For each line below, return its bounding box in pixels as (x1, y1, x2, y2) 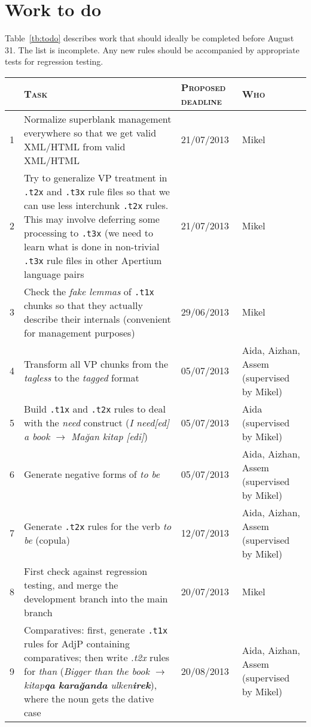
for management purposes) (24, 325, 135, 340)
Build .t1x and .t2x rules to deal (24, 401, 166, 416)
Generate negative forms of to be (24, 467, 160, 481)
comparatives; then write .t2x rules (24, 650, 170, 664)
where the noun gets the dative (24, 691, 154, 705)
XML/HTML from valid (24, 139, 126, 153)
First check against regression (24, 564, 148, 578)
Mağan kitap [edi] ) (71, 429, 148, 443)
